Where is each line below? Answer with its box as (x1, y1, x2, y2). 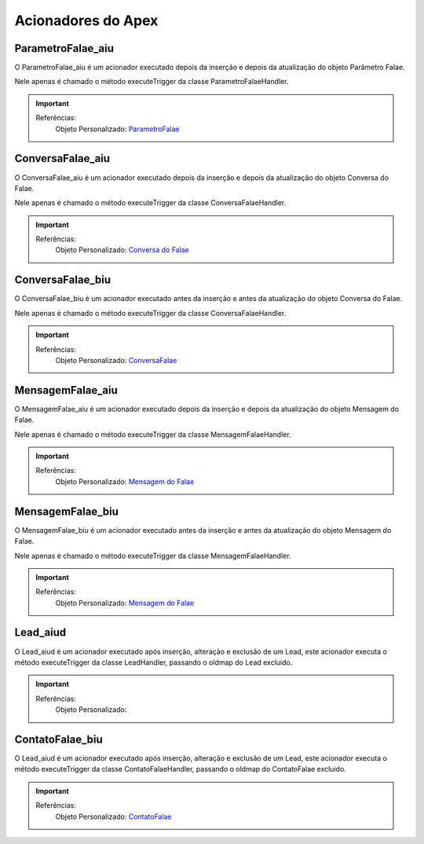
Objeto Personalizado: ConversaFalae (55, 355, 177, 365)
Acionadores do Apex (14, 12, 159, 29)
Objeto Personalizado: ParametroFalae (55, 124, 180, 134)
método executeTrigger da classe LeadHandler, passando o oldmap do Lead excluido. (14, 657, 293, 667)
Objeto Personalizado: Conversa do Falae (55, 245, 190, 255)
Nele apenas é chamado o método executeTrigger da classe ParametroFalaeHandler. (14, 77, 289, 86)
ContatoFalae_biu (14, 732, 104, 746)
